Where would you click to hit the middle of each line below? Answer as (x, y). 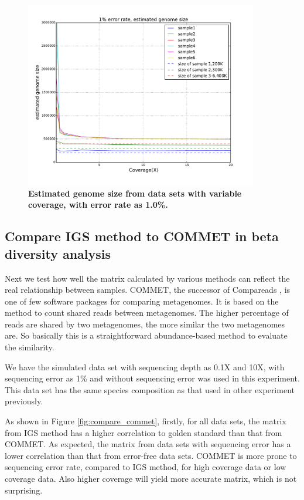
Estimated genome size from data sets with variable (135, 193)
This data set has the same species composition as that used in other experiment (150, 389)
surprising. (24, 490)
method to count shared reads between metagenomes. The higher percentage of (147, 312)
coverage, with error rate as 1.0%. (98, 205)
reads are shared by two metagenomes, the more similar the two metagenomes (145, 324)
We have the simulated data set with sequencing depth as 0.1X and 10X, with (145, 366)
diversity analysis (58, 253)
